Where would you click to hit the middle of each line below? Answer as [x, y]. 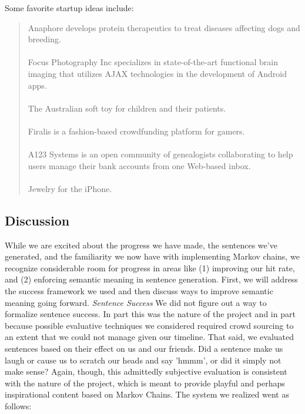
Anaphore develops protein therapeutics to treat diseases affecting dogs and [164, 27]
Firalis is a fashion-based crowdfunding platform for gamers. [136, 131]
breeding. [44, 39]
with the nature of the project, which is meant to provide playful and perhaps [145, 383]
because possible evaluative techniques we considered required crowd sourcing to [149, 325]
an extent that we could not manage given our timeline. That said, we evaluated [150, 337]
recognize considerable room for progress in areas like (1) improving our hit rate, [150, 267]
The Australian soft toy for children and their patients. [127, 108]
